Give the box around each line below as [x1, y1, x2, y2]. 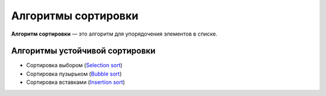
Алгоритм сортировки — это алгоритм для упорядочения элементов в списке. [11, 30, 217, 37]
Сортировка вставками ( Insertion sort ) [26, 78, 125, 86]
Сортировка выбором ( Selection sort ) [26, 62, 123, 69]
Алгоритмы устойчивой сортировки [11, 46, 156, 56]
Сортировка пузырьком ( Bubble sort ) [26, 70, 122, 77]
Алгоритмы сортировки [11, 9, 139, 22]
